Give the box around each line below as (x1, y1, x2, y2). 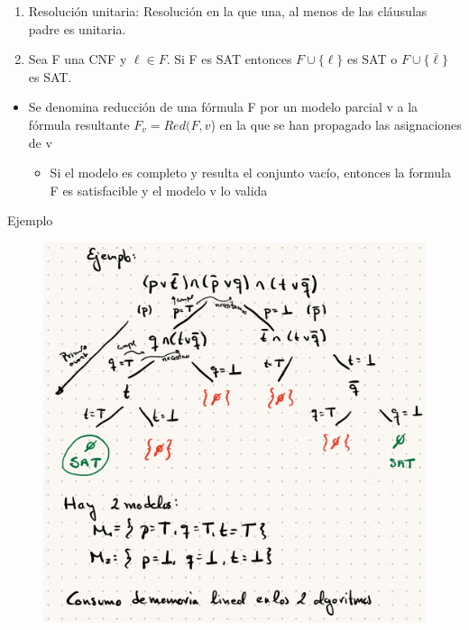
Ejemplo (7, 211, 53, 230)
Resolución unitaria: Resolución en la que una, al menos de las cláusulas (28, 2, 428, 20)
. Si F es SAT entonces (166, 50, 292, 68)
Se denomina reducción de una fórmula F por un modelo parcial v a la (28, 97, 418, 116)
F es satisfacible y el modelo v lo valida (50, 180, 268, 199)
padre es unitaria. (28, 19, 126, 38)
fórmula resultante (28, 114, 130, 133)
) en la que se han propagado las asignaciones (210, 114, 462, 133)
